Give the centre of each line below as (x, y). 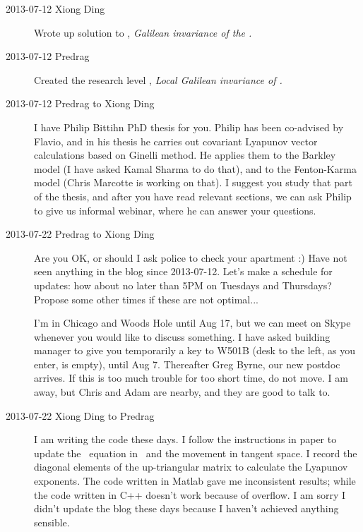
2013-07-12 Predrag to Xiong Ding (80, 103)
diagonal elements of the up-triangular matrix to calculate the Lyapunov (191, 467)
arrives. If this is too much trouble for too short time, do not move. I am (191, 378)
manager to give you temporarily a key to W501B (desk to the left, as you (195, 350)
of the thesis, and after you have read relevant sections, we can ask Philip (193, 196)
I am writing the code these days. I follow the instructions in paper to (185, 439)
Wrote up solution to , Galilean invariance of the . (143, 32)
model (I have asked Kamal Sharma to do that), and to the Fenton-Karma (195, 168)
